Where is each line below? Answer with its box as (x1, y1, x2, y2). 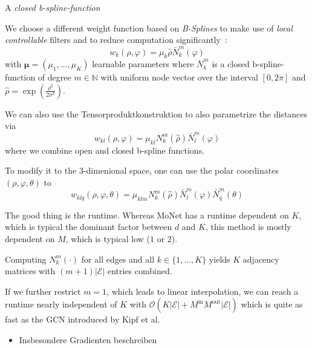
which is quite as (241, 298, 303, 310)
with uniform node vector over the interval (100, 71, 258, 84)
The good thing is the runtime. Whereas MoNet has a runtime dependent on (5, 208, 289, 221)
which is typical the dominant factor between (5, 220, 172, 233)
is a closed (212, 57, 250, 70)
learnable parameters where (92, 57, 194, 70)
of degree (37, 71, 71, 84)
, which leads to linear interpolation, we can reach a (106, 284, 299, 297)
